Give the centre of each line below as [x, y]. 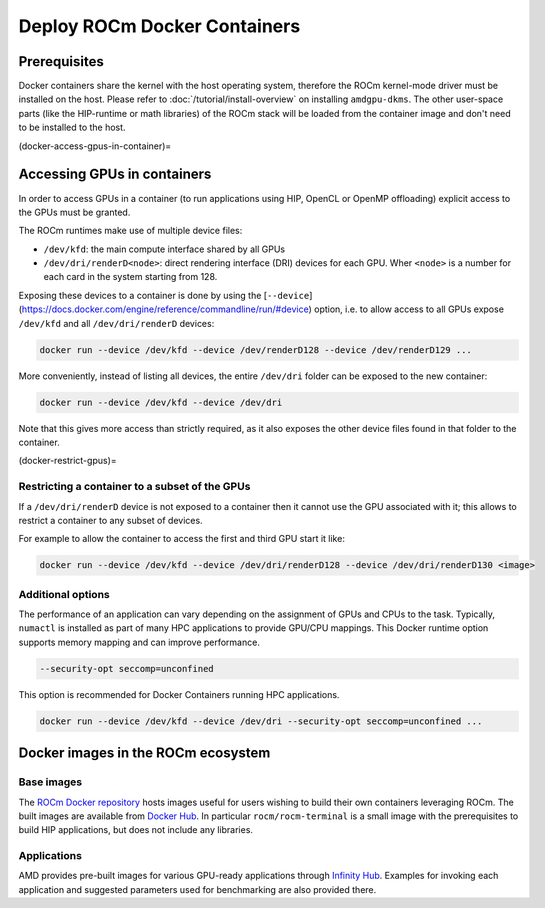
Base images [50, 782]
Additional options [64, 594]
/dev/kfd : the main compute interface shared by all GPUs [164, 249]
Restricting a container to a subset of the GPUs [134, 487]
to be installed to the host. [72, 127]
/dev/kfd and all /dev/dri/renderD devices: [116, 323]
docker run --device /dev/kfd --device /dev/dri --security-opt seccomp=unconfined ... [261, 721]
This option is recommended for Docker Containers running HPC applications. [179, 694]
